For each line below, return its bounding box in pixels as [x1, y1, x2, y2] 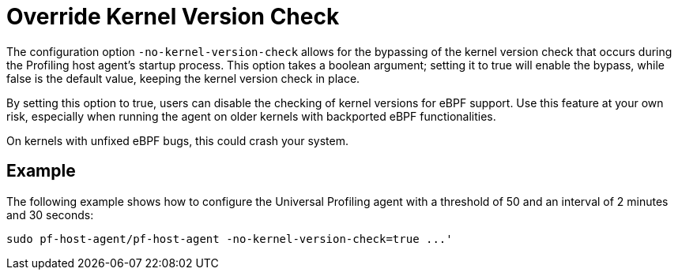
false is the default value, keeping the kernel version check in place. [6, 71, 360, 85]
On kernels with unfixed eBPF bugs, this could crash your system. [6, 133, 349, 147]
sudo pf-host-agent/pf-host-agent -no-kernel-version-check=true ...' [6, 232, 453, 245]
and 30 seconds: [6, 207, 94, 222]
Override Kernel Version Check [6, 3, 340, 30]
